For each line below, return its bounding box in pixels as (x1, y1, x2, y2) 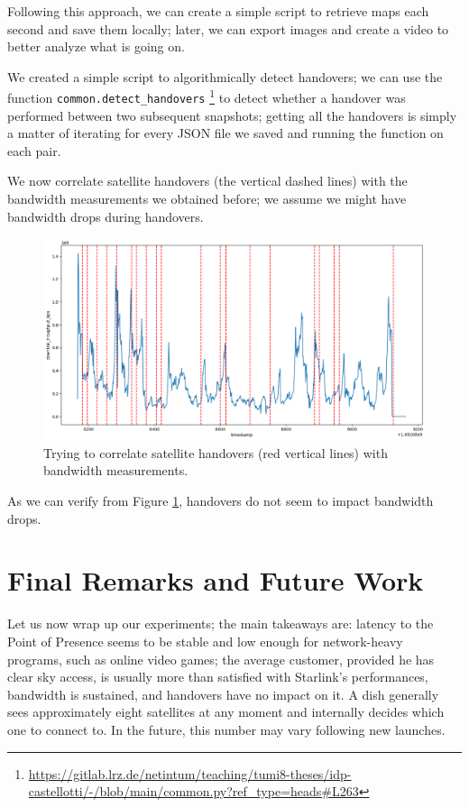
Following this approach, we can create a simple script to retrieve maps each (7, 2, 429, 20)
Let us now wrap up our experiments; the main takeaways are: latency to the (7, 614, 434, 633)
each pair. (7, 141, 61, 160)
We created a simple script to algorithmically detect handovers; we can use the (7, 67, 443, 86)
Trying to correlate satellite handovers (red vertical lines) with (43, 443, 388, 462)
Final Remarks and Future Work (7, 562, 424, 599)
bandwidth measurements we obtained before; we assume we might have (7, 189, 407, 208)
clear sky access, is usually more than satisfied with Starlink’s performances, (7, 667, 428, 686)
